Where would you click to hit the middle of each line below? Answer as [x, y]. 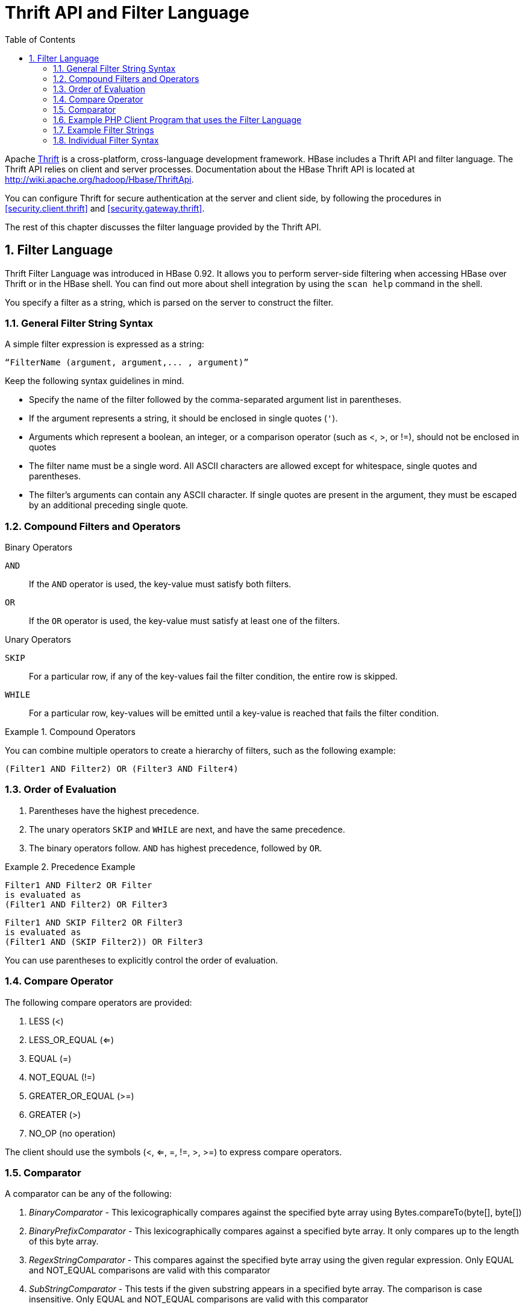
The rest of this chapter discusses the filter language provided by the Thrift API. [163, 227]
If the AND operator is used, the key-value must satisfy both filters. [160, 584]
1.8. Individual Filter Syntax [106, 140]
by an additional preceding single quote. [109, 505]
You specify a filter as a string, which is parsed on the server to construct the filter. [169, 302]
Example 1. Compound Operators [70, 732]
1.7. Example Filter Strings [104, 130]
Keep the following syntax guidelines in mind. [95, 381]
